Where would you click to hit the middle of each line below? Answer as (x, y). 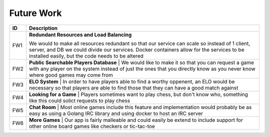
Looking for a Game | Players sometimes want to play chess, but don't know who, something (139, 94)
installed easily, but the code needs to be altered (86, 56)
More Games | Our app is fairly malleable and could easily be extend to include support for (136, 120)
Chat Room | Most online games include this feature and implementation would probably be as (140, 107)
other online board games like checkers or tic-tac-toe (92, 126)
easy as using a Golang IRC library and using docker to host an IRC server (116, 113)
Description (43, 28)
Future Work (35, 13)
